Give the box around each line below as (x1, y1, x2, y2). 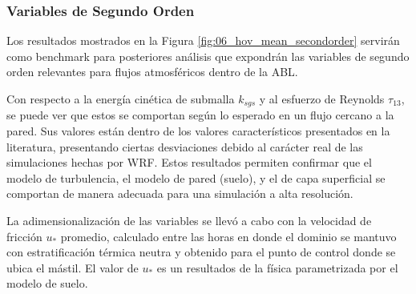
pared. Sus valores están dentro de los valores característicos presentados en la (6, 123, 390, 139)
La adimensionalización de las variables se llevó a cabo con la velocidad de (6, 212, 372, 229)
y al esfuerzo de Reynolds (259, 91, 385, 107)
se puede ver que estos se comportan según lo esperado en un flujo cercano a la (6, 107, 394, 123)
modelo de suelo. (6, 275, 88, 292)
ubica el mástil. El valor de (6, 259, 139, 276)
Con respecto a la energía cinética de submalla (6, 91, 235, 107)
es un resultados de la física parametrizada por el (156, 259, 398, 276)
